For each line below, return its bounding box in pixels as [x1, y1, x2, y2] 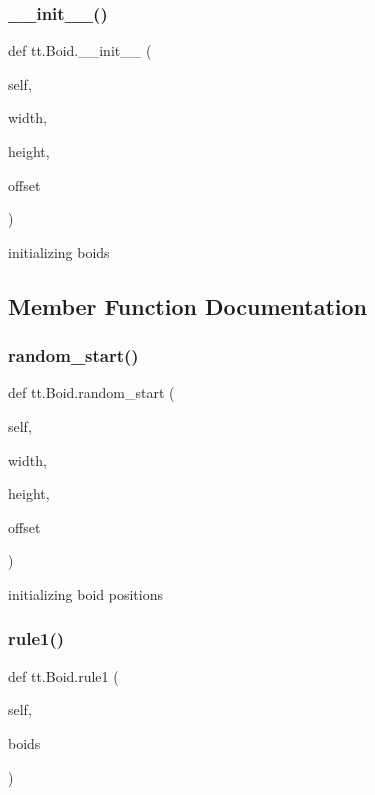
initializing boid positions [8, 583, 163, 604]
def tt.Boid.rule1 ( [8, 665, 119, 686]
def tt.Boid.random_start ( [8, 382, 175, 403]
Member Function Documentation [8, 290, 368, 321]
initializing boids [8, 241, 110, 262]
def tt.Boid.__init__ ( [8, 40, 152, 61]
